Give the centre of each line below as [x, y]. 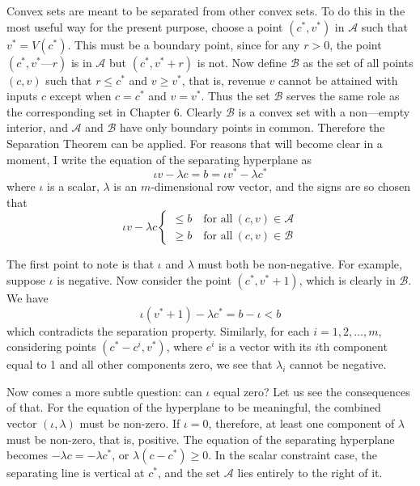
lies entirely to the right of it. [310, 473]
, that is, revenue [223, 80]
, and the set [189, 473]
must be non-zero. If [130, 423]
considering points [51, 347]
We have [28, 298]
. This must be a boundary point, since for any [184, 44]
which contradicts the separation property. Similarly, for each [158, 330]
